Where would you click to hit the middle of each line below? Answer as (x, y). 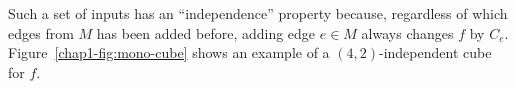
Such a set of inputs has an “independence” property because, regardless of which (258, 13)
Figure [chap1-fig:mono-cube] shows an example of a (169, 52)
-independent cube (435, 52)
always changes (407, 32)
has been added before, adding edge (206, 32)
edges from (41, 32)
